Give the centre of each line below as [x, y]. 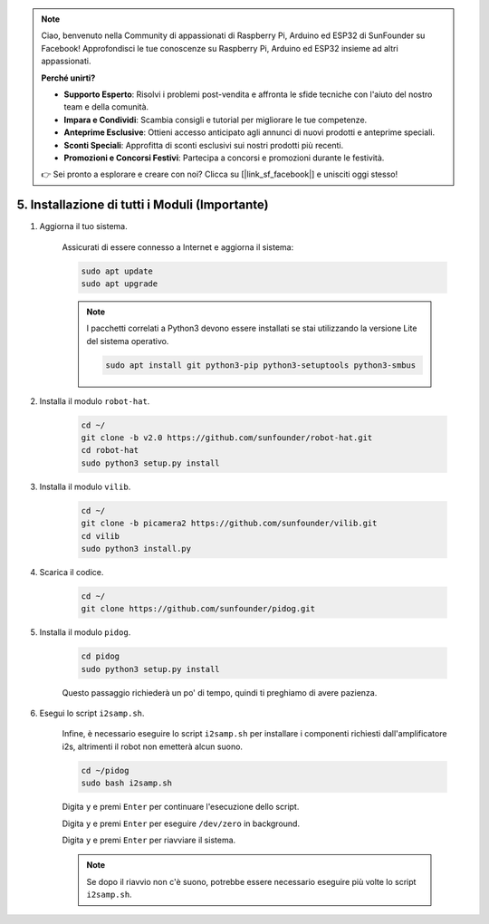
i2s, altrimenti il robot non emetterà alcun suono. [153, 746]
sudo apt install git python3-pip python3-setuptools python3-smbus [261, 365]
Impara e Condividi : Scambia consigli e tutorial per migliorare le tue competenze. [216, 120]
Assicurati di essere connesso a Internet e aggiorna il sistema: [178, 247]
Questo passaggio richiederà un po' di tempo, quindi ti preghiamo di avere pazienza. [220, 692]
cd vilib [101, 536]
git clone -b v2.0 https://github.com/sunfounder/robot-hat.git [227, 438]
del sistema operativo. [128, 341]
